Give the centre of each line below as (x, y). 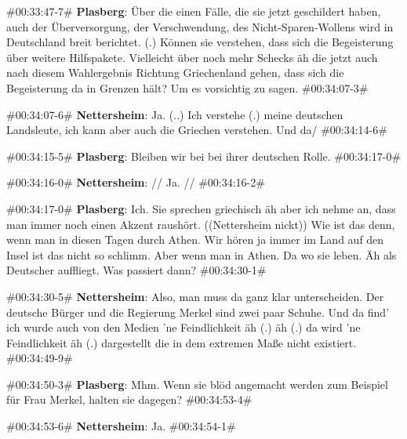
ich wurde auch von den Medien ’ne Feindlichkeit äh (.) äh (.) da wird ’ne (184, 327)
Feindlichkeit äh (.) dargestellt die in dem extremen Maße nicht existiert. (182, 342)
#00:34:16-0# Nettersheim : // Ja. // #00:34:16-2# (136, 182)
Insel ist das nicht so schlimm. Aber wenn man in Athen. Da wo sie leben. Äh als (202, 254)
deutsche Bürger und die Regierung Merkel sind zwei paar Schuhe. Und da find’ (198, 312)
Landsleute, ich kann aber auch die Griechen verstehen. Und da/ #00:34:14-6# (197, 130)
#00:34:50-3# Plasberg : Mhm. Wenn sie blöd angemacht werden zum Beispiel (197, 384)
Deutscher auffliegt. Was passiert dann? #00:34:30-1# (136, 270)
